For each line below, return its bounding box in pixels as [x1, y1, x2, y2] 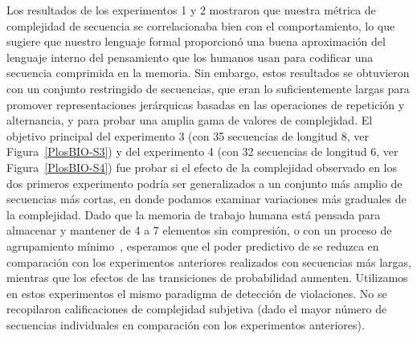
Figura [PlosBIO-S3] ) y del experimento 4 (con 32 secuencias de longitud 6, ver [6, 143, 399, 160]
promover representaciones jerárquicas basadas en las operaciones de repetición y [6, 96, 405, 112]
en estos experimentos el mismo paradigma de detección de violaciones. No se [6, 284, 387, 301]
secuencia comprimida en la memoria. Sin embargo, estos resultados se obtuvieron [6, 64, 410, 81]
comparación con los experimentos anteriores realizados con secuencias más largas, [6, 253, 411, 270]
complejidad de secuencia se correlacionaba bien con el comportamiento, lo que [6, 17, 395, 34]
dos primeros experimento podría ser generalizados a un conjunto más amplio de [6, 174, 403, 191]
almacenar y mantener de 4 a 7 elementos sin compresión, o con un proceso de [6, 222, 392, 239]
